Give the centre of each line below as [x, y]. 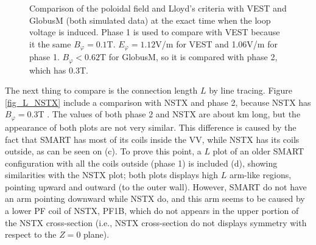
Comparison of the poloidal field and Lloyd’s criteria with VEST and [158, 8]
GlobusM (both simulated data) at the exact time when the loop [150, 20]
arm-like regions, [260, 175]
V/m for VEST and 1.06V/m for [216, 43]
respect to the [31, 234]
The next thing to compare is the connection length [101, 90]
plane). [97, 234]
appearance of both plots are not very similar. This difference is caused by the [151, 127]
